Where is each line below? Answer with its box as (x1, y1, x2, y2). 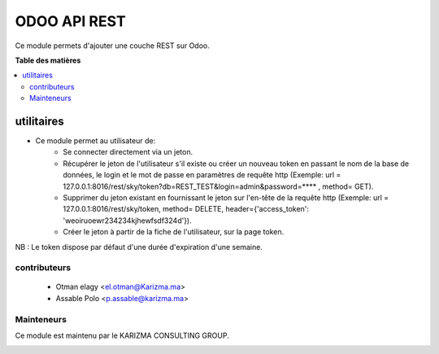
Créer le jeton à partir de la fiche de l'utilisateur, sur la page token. (63, 227, 285, 237)
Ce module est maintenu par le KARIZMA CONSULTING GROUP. (15, 330, 229, 341)
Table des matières (15, 55, 81, 65)
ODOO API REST (15, 12, 126, 30)
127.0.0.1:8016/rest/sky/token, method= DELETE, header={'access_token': (63, 204, 309, 214)
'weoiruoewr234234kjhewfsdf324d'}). (63, 216, 193, 225)
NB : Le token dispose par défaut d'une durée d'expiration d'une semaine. (15, 242, 263, 251)
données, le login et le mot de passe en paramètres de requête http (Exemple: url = (63, 170, 341, 180)
